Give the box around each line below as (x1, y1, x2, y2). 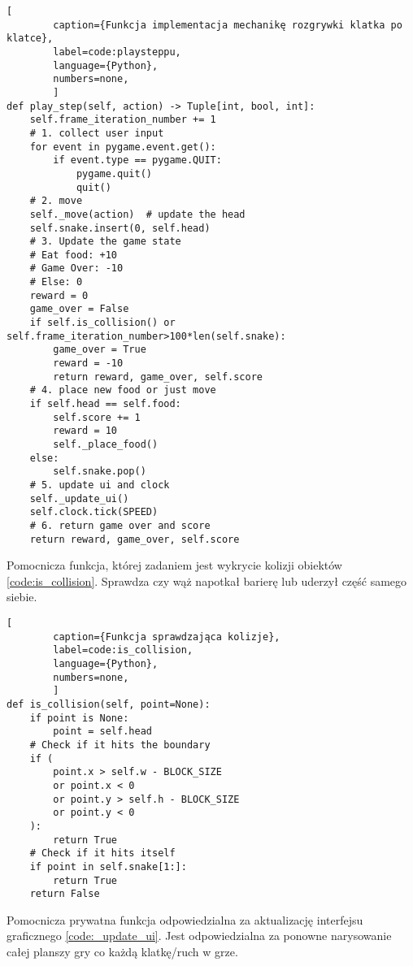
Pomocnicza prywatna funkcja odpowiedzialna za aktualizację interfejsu (7, 911, 363, 928)
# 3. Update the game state (29, 236, 181, 248)
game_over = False (29, 303, 129, 315)
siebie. (7, 588, 37, 605)
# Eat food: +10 (29, 249, 118, 261)
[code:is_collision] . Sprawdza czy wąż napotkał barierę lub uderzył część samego (7, 572, 407, 589)
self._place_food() (53, 439, 159, 450)
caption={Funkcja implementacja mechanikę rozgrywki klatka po (53, 19, 402, 31)
